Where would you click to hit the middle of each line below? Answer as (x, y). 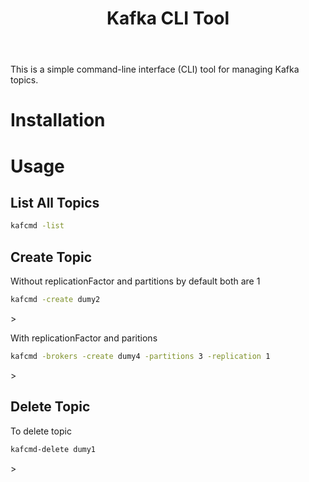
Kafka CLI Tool (168, 18)
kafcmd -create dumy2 (55, 300)
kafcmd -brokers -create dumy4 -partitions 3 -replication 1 (140, 356)
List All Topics (55, 202)
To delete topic (41, 431)
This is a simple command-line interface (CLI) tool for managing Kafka (155, 69)
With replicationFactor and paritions (84, 338)
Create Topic (51, 257)
